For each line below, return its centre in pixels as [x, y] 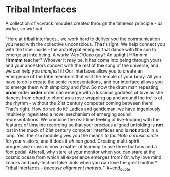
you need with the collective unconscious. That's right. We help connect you [85, 44]
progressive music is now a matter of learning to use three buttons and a [81, 146]
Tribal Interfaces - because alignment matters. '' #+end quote [68, 168]
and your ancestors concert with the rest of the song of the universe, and [82, 65]
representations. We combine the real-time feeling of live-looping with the [82, 119]
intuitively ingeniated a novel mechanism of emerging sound [68, 114]
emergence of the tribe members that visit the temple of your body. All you [83, 76]
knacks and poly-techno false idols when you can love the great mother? [81, 162]
